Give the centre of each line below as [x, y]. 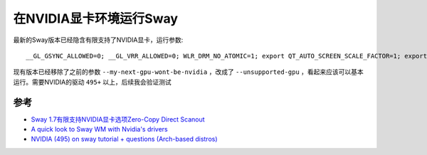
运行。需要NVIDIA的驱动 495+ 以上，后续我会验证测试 [93, 82]
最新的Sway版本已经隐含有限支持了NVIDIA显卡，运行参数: [98, 40]
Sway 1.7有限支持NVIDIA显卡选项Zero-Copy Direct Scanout [118, 119]
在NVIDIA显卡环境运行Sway [95, 18]
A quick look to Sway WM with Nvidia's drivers [99, 129]
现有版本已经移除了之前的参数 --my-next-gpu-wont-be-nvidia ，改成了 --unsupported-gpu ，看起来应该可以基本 [189, 72]
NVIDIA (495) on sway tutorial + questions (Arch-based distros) [124, 139]
